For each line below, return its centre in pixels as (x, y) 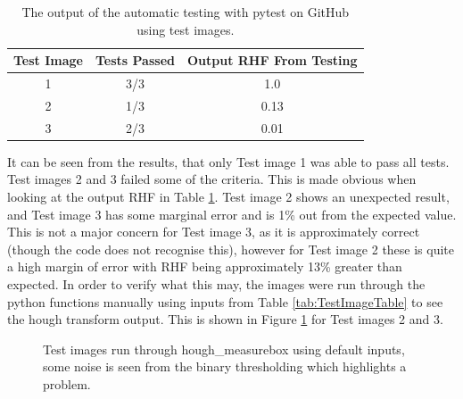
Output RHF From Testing (272, 60)
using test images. (186, 29)
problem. (67, 383)
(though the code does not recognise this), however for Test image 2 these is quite (231, 249)
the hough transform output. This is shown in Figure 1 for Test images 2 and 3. (225, 319)
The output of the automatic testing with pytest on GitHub (186, 12)
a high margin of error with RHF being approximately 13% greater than (205, 266)
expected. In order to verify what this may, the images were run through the (216, 283)
